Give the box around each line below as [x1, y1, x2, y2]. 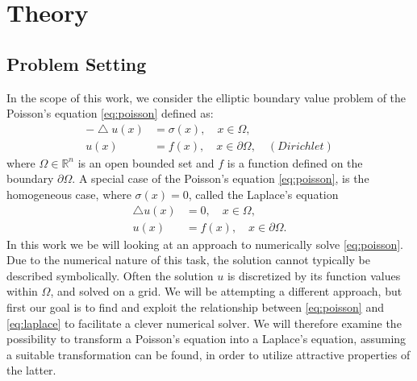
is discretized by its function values [227, 267, 401, 284]
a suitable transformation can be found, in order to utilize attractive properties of [6, 346, 411, 362]
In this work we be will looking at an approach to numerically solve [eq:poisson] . [6, 235, 404, 252]
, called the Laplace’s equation [188, 186, 339, 203]
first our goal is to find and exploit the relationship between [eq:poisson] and [6, 299, 384, 316]
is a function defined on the [227, 154, 363, 171]
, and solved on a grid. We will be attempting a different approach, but [50, 283, 402, 300]
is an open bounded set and [77, 154, 215, 171]
